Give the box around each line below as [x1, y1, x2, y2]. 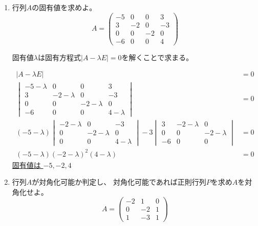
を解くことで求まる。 [121, 52, 193, 62]
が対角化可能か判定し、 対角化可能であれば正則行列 [32, 177, 206, 187]
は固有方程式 [37, 52, 81, 62]
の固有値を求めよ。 [32, 2, 97, 12]
